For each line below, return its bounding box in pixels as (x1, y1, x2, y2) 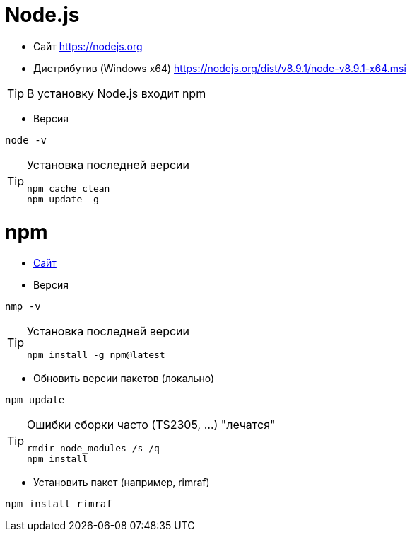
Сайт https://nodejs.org (33, 40, 143, 52)
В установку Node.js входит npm (27, 86, 206, 100)
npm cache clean (27, 183, 110, 194)
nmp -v (5, 301, 41, 313)
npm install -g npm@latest (27, 350, 165, 361)
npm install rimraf (5, 498, 112, 510)
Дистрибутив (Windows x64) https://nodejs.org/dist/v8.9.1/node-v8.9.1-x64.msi (33, 62, 406, 74)
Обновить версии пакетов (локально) (33, 372, 214, 385)
